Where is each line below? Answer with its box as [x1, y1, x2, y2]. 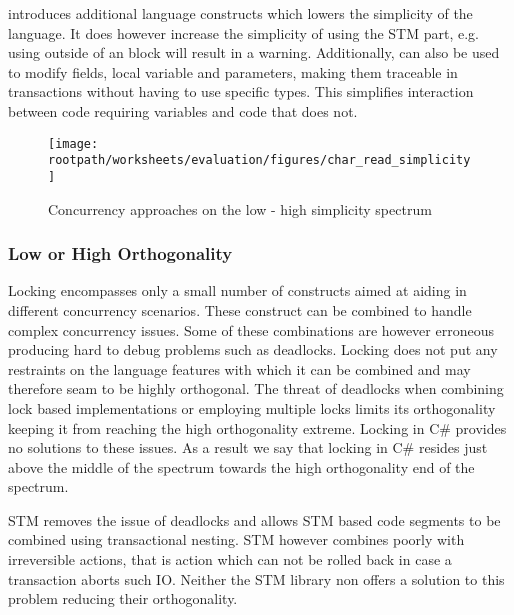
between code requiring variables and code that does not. [8, 100, 358, 121]
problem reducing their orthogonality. [8, 588, 238, 609]
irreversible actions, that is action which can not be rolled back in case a [8, 549, 452, 570]
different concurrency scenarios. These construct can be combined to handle [8, 299, 472, 320]
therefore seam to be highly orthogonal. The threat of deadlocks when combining [8, 378, 504, 399]
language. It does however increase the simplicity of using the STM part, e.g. [8, 22, 479, 43]
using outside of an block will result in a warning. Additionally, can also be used [8, 42, 500, 63]
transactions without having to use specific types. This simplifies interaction [8, 81, 474, 102]
